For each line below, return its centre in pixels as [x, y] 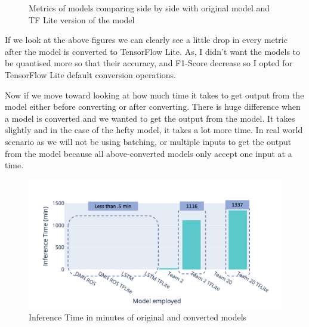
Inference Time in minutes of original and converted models [138, 317]
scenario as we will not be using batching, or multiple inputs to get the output [148, 141]
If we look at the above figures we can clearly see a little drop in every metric [146, 40]
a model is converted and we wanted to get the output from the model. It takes [150, 118]
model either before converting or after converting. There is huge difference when [153, 107]
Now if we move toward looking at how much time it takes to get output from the [154, 95]
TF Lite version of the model [82, 19]
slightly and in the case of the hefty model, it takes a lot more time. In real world [154, 130]
